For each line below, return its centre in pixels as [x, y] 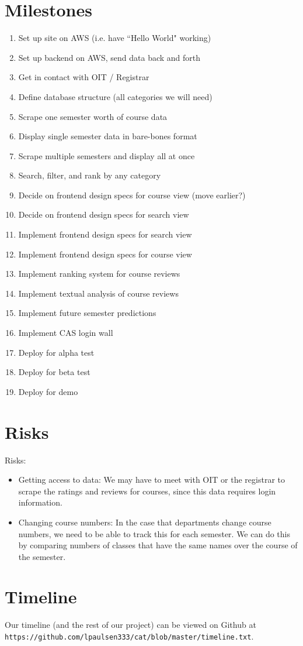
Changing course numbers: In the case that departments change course [145, 522]
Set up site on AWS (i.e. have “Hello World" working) [115, 38]
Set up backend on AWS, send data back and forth [109, 57]
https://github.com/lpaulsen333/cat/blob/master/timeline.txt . [129, 636]
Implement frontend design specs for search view [105, 234]
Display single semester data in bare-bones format [108, 136]
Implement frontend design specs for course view [105, 254]
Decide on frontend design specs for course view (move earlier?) [132, 195]
